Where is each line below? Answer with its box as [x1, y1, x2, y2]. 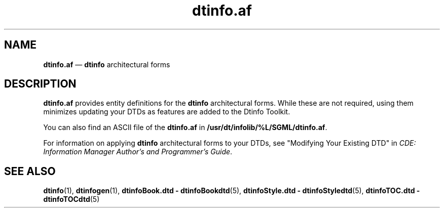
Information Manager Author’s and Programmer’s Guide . [43, 147, 233, 156]
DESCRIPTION [4, 77, 77, 91]
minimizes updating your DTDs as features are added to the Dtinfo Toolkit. [43, 107, 290, 116]
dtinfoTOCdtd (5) [43, 195, 100, 204]
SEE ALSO [4, 164, 56, 178]
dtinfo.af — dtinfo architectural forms [43, 60, 170, 69]
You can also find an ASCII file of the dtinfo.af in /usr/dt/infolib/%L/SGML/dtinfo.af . [43, 123, 327, 132]
